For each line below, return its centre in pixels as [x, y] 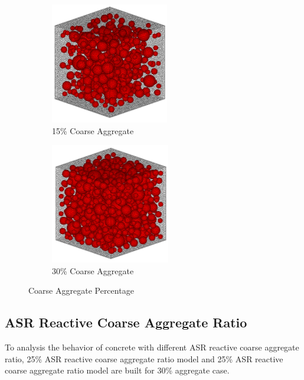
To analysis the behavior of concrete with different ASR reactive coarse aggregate [152, 347]
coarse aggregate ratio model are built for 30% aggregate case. [117, 370]
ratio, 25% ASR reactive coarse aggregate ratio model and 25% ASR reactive [144, 358]
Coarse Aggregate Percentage [81, 290]
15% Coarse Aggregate [93, 130]
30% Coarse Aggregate [93, 270]
